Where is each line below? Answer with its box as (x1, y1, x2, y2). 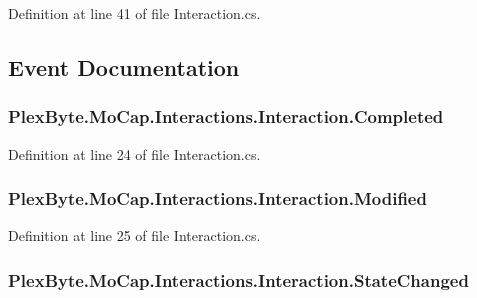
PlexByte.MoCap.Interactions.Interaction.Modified (8, 186, 427, 211)
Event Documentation (8, 51, 240, 82)
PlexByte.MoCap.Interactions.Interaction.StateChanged (8, 267, 469, 292)
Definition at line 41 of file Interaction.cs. (8, 3, 261, 23)
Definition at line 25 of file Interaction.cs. (8, 225, 261, 246)
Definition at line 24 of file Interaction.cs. (8, 143, 261, 164)
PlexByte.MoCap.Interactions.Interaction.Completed (8, 104, 444, 129)
